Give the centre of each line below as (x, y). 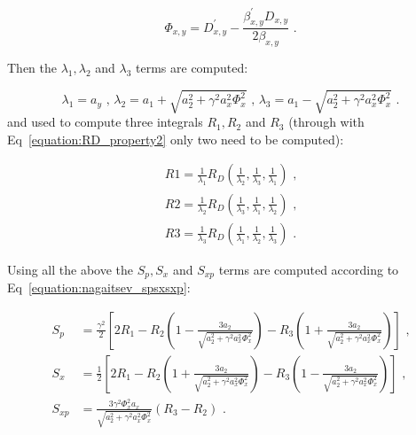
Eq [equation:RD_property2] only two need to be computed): (176, 139)
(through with (326, 122)
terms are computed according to (309, 269)
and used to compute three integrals (105, 122)
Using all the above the (71, 269)
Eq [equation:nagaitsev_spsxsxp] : (99, 287)
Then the (32, 68)
